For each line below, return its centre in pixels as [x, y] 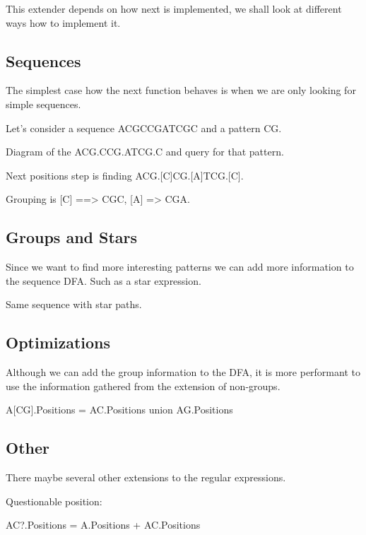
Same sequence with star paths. [74, 304]
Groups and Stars [72, 237]
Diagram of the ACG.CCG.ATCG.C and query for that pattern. [145, 152]
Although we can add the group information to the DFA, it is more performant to [183, 372]
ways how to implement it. [63, 22]
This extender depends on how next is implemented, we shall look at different [174, 8]
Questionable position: [54, 501]
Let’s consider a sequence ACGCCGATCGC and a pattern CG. [144, 128]
